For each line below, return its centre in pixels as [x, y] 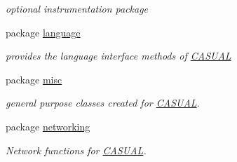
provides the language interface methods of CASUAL [118, 56]
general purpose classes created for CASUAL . [103, 103]
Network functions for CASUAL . [76, 150]
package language [43, 32]
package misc [34, 79]
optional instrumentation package [77, 8]
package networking [48, 126]
